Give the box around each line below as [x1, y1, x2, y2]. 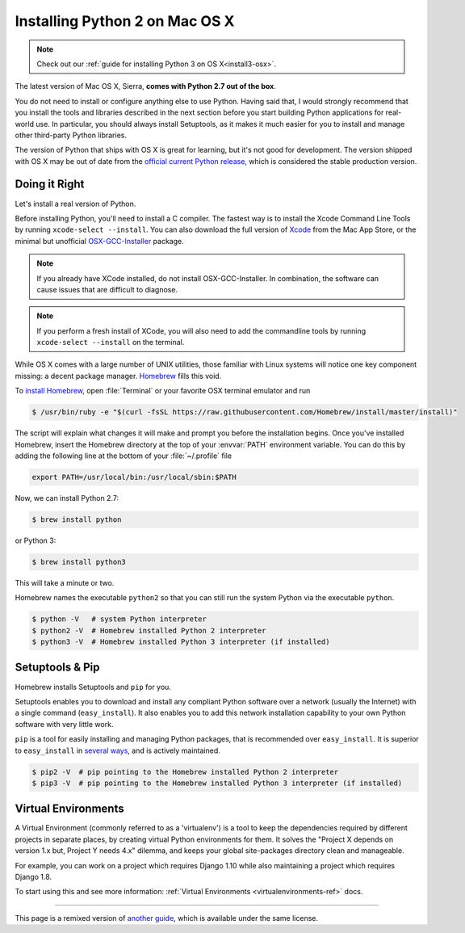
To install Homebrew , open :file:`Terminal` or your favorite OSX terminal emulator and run [15, 386, 311, 396]
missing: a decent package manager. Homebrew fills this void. [15, 371, 222, 380]
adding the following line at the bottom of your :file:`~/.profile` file [15, 451, 232, 460]
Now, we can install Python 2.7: [15, 493, 119, 502]
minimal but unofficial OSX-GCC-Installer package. [15, 236, 185, 246]
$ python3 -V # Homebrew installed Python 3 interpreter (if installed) [31, 637, 330, 646]
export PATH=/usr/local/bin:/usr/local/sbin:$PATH [31, 473, 237, 481]
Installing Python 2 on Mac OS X [15, 12, 235, 30]
